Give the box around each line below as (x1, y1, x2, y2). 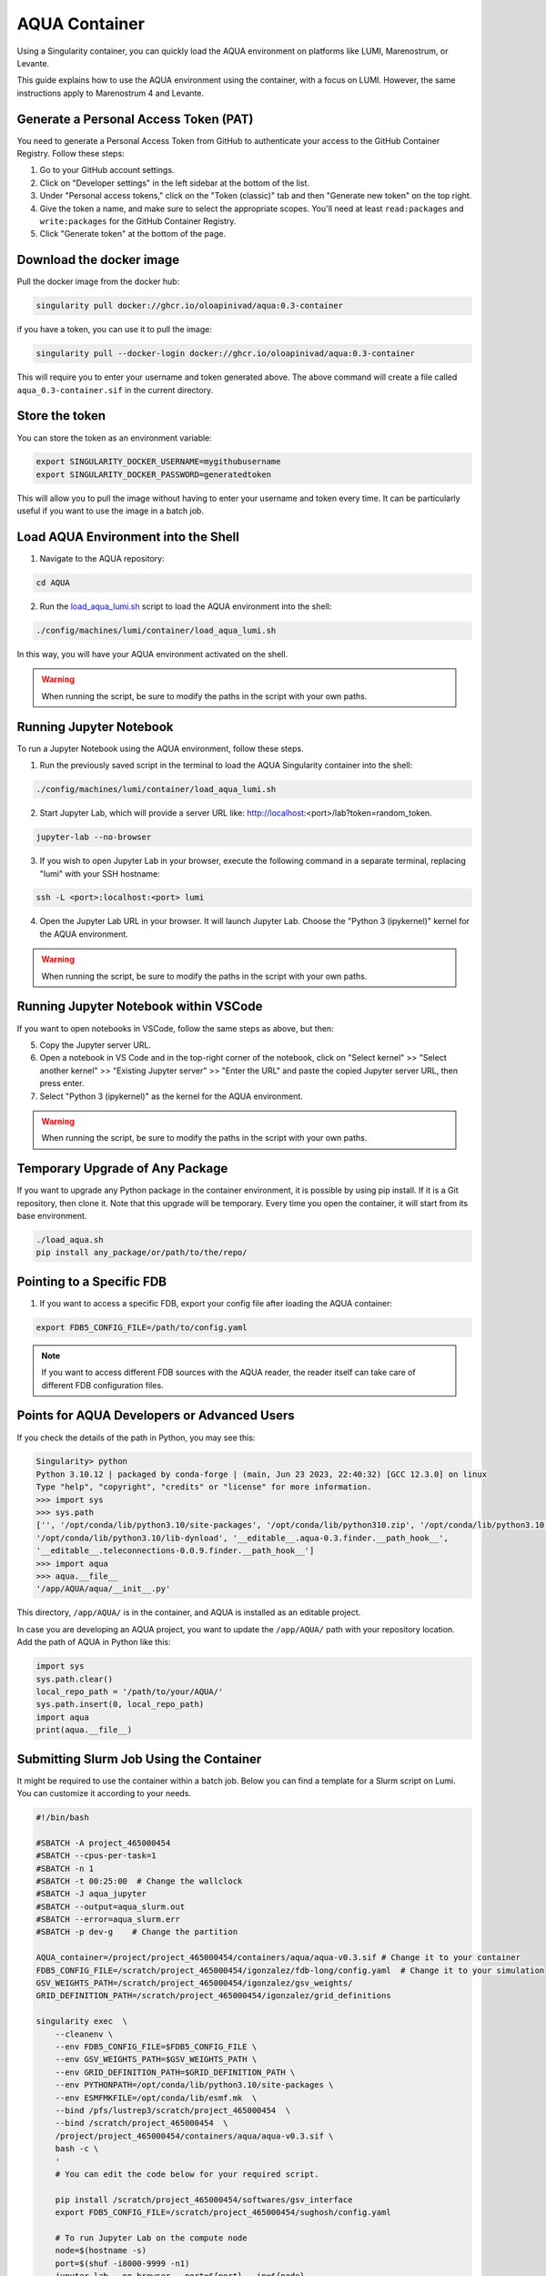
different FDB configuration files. (41, 1379, 164, 1390)
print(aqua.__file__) (35, 1725, 133, 1735)
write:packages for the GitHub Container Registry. (39, 215, 237, 227)
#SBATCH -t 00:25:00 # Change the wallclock (35, 1875, 243, 1886)
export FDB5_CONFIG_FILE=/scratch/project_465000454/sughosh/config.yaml (55, 2208, 391, 2218)
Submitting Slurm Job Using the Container (16, 1751, 262, 1766)
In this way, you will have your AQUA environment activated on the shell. (16, 649, 288, 660)
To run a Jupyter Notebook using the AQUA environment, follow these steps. (16, 743, 304, 754)
